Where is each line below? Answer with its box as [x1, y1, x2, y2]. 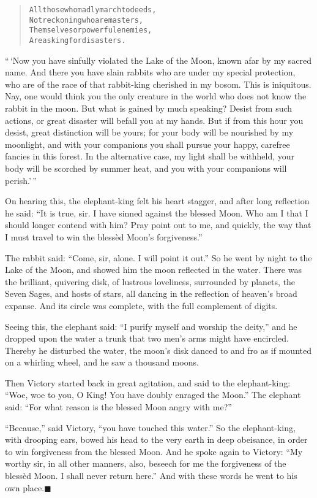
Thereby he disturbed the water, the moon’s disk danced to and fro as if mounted [5, 343, 311, 356]
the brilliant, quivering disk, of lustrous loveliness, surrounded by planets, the [5, 275, 296, 288]
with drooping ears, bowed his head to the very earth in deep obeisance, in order [5, 433, 308, 446]
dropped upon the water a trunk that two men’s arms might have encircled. [5, 332, 289, 345]
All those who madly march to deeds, [29, 6, 157, 14]
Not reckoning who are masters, [29, 15, 143, 25]
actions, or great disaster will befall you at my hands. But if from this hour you [5, 113, 304, 126]
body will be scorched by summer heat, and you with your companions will [5, 161, 287, 174]
